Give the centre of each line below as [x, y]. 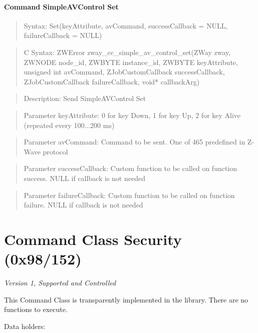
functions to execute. [36, 309]
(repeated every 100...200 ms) [69, 125]
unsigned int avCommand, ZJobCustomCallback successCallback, [124, 72]
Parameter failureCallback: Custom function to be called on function [129, 195]
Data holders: [25, 326]
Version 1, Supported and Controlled [60, 283]
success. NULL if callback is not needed [84, 178]
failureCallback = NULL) [63, 35]
